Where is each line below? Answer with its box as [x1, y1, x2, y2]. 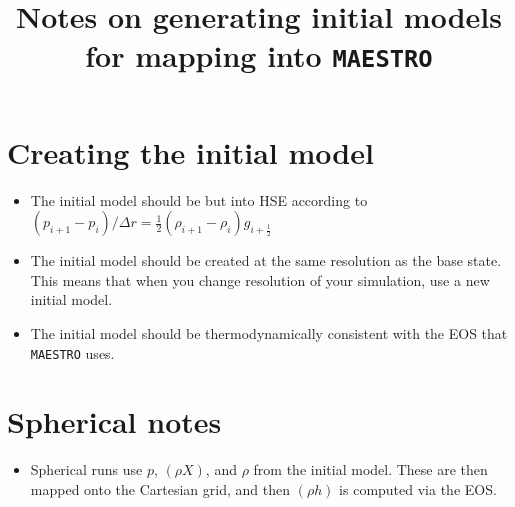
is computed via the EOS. [339, 478, 497, 499]
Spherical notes [7, 401, 222, 442]
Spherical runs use [30, 459, 143, 480]
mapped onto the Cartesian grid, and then [30, 478, 290, 499]
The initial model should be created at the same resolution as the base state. [30, 250, 502, 271]
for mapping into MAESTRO [85, 35, 433, 76]
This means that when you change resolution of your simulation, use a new [30, 269, 490, 290]
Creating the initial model [7, 131, 374, 172]
